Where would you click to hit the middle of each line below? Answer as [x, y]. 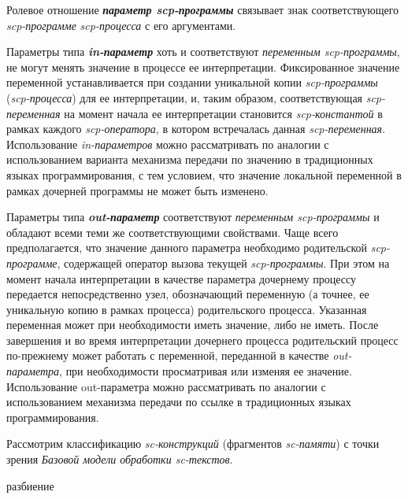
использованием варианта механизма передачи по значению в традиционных [190, 159]
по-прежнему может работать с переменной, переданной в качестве [168, 355]
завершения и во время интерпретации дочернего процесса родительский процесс [202, 340]
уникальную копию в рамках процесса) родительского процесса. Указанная [187, 309]
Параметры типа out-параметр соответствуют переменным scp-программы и [193, 217]
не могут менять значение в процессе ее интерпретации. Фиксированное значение [203, 67]
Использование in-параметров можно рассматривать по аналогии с [168, 144]
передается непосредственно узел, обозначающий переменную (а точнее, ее [188, 294]
